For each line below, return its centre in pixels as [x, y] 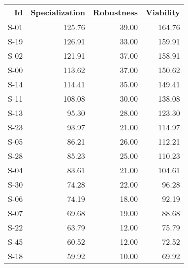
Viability [163, 12]
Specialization [58, 12]
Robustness [115, 12]
